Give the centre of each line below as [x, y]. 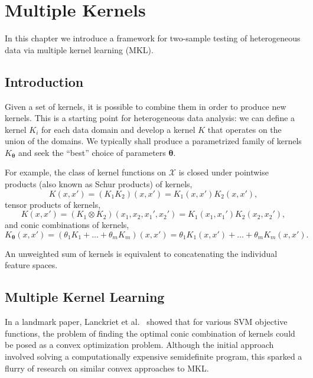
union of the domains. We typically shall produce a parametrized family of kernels [153, 141]
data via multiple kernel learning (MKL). [79, 49]
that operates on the [244, 129]
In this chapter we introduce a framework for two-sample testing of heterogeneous [153, 38]
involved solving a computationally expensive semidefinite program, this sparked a [154, 356]
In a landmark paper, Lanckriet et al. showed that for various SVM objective [146, 322]
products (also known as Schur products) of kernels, [99, 184]
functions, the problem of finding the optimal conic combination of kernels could [150, 333]
